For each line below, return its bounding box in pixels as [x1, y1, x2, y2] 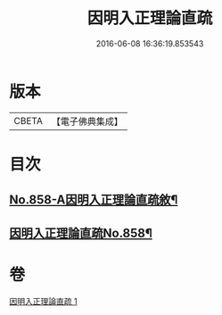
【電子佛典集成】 [51, 115, 123, 128]
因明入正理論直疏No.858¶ [9, 225, 153, 241]
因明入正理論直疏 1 [9, 295, 78, 306]
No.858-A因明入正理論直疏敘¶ [9, 193, 178, 208]
